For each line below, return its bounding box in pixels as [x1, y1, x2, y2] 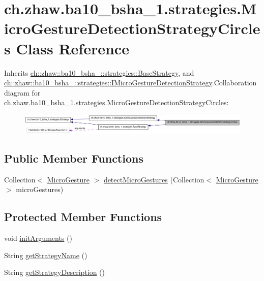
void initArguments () [4, 232, 72, 243]
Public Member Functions [4, 150, 143, 166]
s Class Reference [4, 38, 129, 58]
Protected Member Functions [4, 209, 162, 225]
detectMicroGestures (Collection [103, 174, 204, 184]
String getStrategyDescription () [4, 267, 105, 277]
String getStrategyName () [4, 249, 87, 260]
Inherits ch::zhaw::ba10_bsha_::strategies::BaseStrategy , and [4, 67, 194, 78]
